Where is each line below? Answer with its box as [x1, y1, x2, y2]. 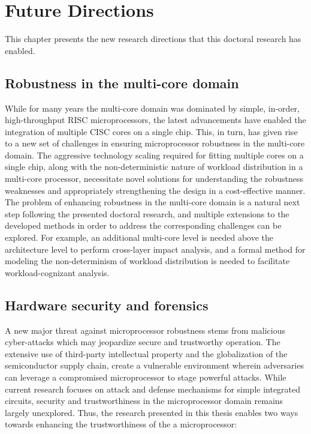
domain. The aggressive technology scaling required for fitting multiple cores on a [5, 148, 304, 161]
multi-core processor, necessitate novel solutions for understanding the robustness [5, 172, 303, 185]
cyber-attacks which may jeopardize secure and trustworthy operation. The [5, 336, 280, 348]
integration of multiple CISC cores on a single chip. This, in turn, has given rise [5, 125, 298, 137]
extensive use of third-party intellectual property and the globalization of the [5, 347, 288, 360]
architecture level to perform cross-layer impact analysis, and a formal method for [5, 243, 306, 255]
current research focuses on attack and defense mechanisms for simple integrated [5, 382, 301, 395]
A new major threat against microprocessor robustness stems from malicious [5, 324, 285, 336]
